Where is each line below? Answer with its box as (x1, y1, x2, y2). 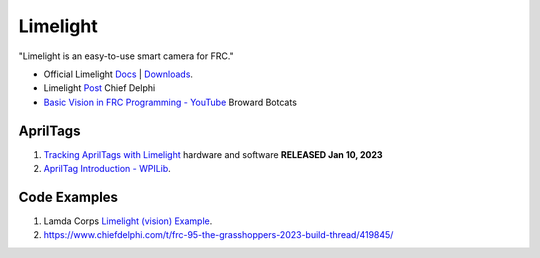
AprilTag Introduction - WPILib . (43, 163, 172, 175)
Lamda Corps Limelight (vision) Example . (43, 215, 213, 227)
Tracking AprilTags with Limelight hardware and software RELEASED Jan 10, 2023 (43, 148, 384, 160)
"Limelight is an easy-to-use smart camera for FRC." (18, 50, 234, 62)
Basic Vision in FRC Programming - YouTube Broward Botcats (43, 96, 297, 108)
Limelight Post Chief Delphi (43, 82, 156, 94)
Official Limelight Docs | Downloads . (43, 68, 194, 80)
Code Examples (18, 188, 119, 205)
